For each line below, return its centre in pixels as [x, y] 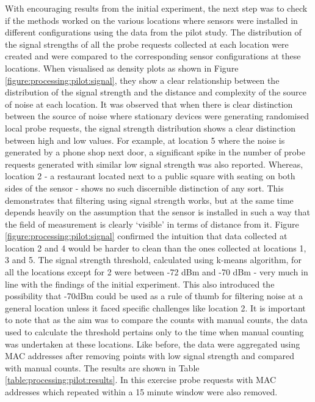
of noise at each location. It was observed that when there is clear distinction [149, 104]
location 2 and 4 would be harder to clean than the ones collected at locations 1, [156, 248]
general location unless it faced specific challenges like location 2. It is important [155, 307]
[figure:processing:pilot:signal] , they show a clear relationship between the [142, 80]
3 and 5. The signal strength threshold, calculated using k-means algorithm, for [153, 260]
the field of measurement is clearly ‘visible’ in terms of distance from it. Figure [152, 224]
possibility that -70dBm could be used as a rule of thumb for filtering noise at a [154, 296]
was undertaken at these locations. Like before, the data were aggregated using [153, 344]
